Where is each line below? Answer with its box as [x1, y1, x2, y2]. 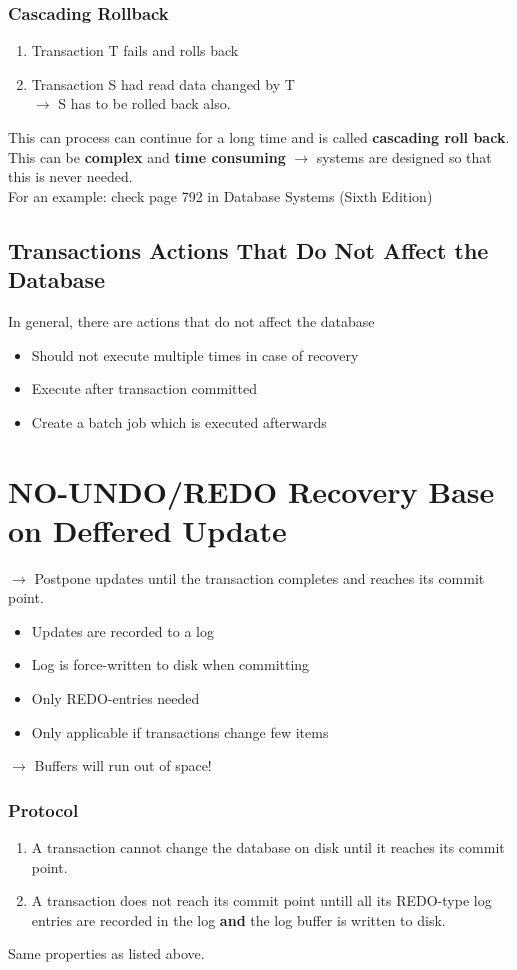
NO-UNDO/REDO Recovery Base [8, 470, 495, 511]
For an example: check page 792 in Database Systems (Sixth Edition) [8, 185, 433, 206]
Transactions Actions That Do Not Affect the [8, 234, 489, 265]
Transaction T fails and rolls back [31, 40, 239, 61]
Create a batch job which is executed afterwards [31, 411, 327, 432]
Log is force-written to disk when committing [31, 654, 310, 675]
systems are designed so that [316, 146, 492, 167]
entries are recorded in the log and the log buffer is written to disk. [31, 909, 446, 930]
